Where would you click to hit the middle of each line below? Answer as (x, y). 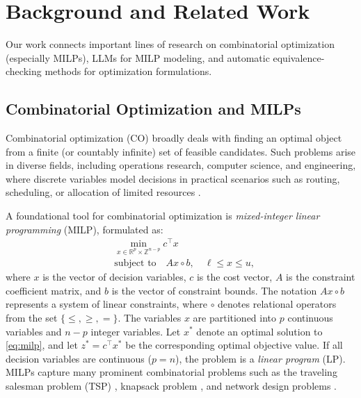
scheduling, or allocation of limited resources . (103, 192)
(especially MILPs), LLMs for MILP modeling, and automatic (138, 57)
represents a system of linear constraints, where (106, 304)
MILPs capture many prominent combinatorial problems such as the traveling (171, 372)
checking (24, 71)
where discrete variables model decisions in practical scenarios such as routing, (173, 178)
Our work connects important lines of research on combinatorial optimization (170, 44)
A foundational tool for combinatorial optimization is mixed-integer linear (163, 216)
